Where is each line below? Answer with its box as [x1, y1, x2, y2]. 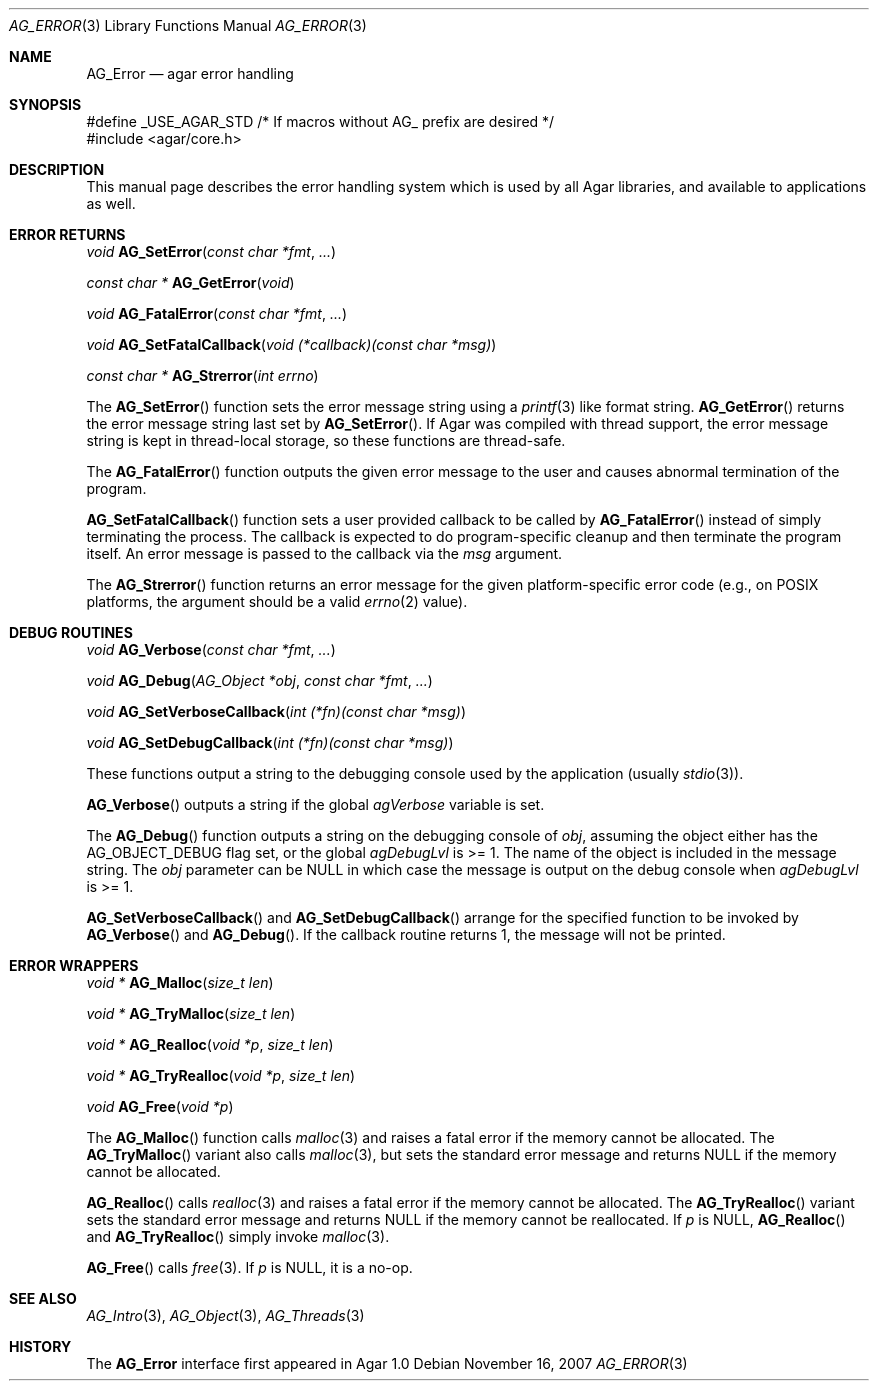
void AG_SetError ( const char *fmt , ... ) [86, 243, 337, 260]
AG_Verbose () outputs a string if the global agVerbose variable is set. [86, 796, 545, 813]
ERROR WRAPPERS [9, 957, 139, 974]
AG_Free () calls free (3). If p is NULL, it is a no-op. [86, 1259, 413, 1276]
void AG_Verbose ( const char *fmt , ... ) [86, 641, 336, 658]
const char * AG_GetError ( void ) [86, 274, 295, 291]
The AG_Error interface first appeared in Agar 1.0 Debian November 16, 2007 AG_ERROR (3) [86, 1355, 688, 1372]
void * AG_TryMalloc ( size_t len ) [86, 1005, 296, 1022]
